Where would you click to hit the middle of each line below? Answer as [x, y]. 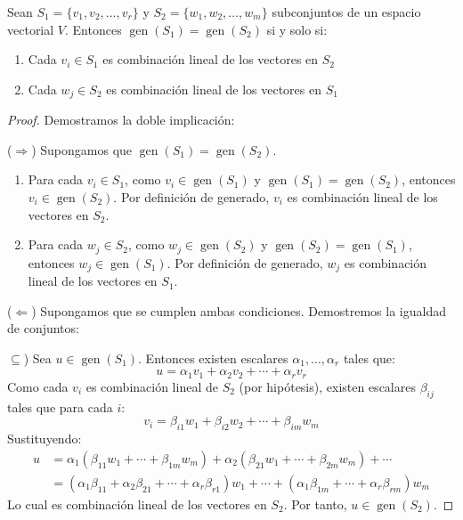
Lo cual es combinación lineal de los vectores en [137, 504]
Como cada [38, 386]
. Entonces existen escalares [213, 357]
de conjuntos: [43, 328]
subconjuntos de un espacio [346, 12]
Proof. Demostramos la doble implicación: [121, 120]
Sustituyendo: [45, 439]
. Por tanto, [315, 504]
